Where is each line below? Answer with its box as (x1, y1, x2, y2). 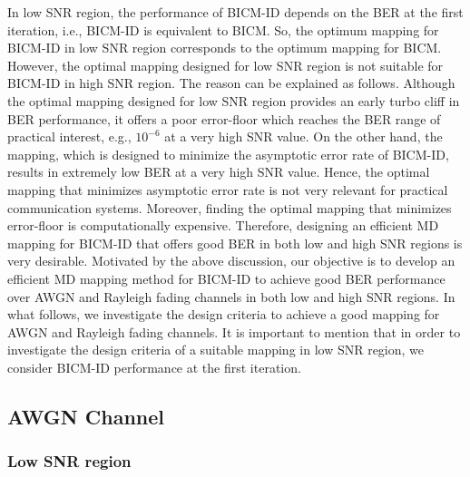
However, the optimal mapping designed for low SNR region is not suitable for (7, 55, 444, 74)
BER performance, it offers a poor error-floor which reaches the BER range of (7, 109, 441, 128)
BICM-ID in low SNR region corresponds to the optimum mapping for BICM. (7, 38, 442, 57)
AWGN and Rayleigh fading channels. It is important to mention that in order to (7, 322, 461, 341)
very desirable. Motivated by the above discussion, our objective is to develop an (7, 251, 455, 270)
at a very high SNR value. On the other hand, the (164, 127, 443, 146)
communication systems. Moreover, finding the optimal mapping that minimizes (7, 198, 452, 217)
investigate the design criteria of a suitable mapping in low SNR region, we (7, 340, 425, 359)
